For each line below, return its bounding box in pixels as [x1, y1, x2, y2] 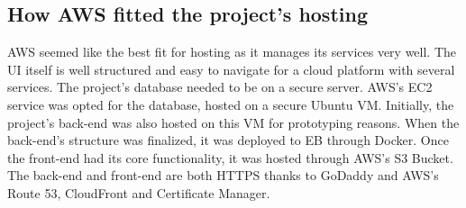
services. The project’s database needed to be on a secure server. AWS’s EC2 [7, 77, 433, 96]
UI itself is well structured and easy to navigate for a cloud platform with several [7, 59, 455, 78]
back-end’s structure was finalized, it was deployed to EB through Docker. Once [7, 131, 449, 149]
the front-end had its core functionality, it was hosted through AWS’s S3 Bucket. [7, 148, 453, 167]
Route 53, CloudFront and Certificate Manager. [7, 183, 270, 202]
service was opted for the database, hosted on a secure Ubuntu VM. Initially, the [7, 95, 454, 113]
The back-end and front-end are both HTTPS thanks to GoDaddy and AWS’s [7, 166, 439, 185]
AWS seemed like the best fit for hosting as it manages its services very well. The [7, 42, 457, 61]
